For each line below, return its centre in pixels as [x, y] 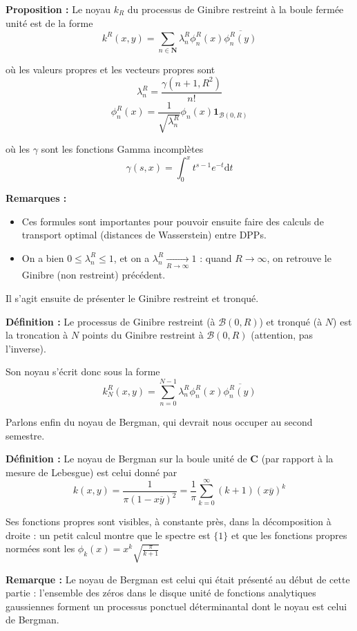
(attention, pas [282, 335]
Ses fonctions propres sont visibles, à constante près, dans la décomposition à [168, 521]
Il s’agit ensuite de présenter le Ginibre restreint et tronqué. [132, 298]
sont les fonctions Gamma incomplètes [122, 149]
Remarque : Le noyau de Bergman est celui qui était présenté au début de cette [178, 579]
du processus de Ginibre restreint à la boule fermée [235, 9]
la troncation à [37, 335]
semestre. [25, 435]
